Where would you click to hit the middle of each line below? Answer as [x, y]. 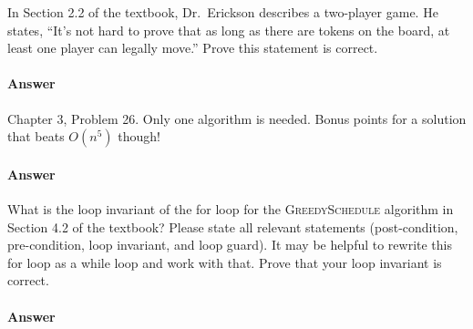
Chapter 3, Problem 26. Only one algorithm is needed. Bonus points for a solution [237, 118]
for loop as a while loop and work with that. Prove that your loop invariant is [225, 262]
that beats [36, 136]
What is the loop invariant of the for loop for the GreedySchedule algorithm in [231, 208]
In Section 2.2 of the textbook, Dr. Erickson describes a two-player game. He [223, 12]
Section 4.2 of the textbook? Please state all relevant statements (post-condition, [233, 226]
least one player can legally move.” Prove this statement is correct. [193, 48]
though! [139, 136]
